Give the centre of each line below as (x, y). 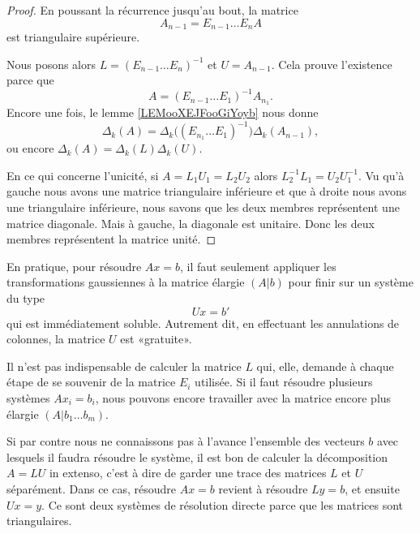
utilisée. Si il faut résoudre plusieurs (284, 382)
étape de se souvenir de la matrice (91, 382)
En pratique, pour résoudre (74, 266)
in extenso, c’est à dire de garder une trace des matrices (188, 473)
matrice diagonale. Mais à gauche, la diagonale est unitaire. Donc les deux (191, 223)
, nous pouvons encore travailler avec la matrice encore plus (243, 398)
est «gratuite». (156, 339)
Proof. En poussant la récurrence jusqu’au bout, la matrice (152, 10)
